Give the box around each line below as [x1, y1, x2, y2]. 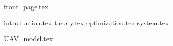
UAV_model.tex [4, 34, 53, 44]
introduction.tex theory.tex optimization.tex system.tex [4, 17, 169, 27]
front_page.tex [4, 1, 49, 11]
